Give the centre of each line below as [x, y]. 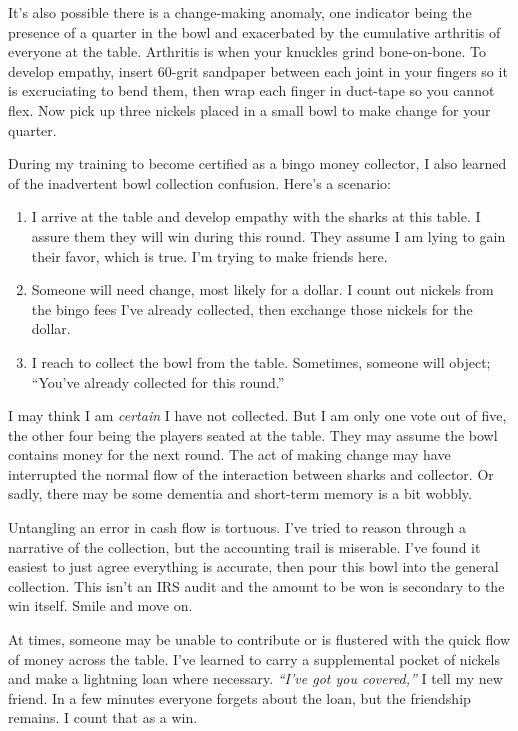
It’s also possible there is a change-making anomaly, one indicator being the [240, 12]
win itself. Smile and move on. [100, 605]
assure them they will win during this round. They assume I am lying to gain [268, 235]
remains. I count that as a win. [103, 717]
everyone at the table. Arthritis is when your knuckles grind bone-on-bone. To [247, 51]
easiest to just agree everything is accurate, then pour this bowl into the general [253, 566]
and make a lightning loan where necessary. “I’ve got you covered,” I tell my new [255, 678]
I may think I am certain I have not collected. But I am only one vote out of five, [257, 415]
